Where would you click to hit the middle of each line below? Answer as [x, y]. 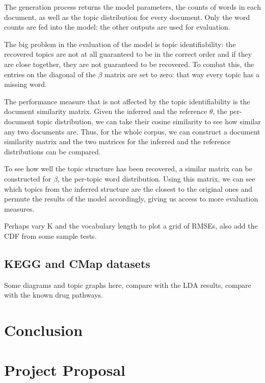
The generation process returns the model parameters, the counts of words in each [132, 7]
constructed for [28, 178]
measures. [19, 208]
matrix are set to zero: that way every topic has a [182, 74]
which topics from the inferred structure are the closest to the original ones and [128, 188]
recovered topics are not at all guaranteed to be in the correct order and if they [128, 54]
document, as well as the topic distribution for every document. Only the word [127, 17]
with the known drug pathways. [54, 295]
